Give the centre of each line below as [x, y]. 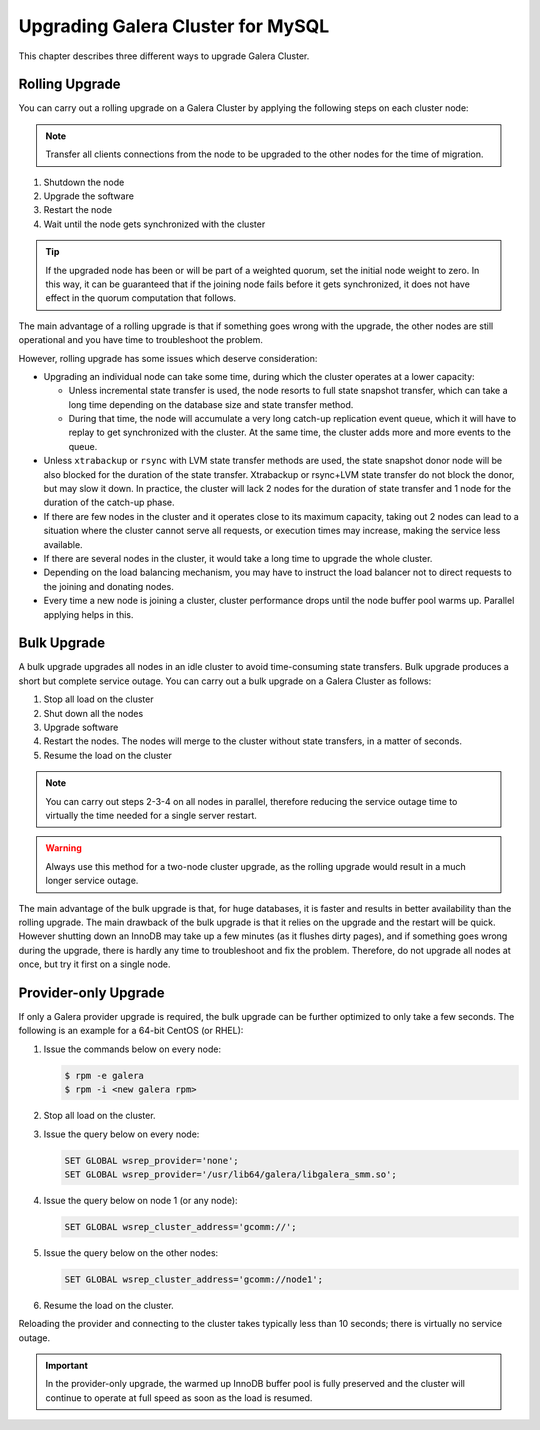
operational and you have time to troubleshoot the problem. [141, 340]
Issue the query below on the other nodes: [131, 1252]
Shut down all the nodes [93, 713]
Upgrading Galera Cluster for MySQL [174, 26]
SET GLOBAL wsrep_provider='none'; [151, 1160]
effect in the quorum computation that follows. [141, 298]
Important [67, 1366]
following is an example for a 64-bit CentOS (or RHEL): [131, 1031]
